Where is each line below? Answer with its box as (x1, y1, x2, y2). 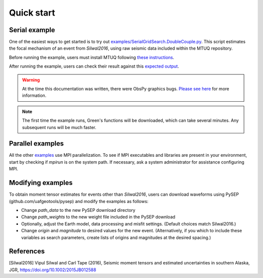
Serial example (9, 26, 56, 34)
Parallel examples (9, 139, 64, 148)
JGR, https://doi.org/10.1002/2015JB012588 (9, 267, 96, 273)
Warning (22, 77, 40, 83)
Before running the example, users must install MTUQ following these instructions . (9, 54, 174, 60)
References (9, 247, 45, 256)
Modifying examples (9, 179, 73, 187)
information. (22, 93, 47, 98)
